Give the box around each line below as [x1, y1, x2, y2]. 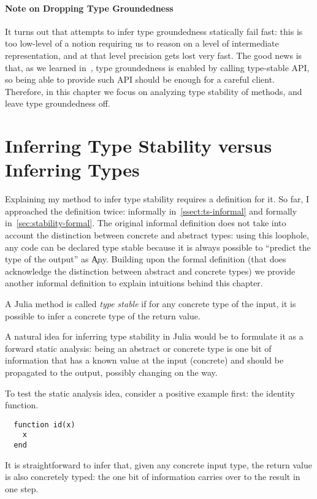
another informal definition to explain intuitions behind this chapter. [5, 276, 263, 289]
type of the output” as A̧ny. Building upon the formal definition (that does [5, 253, 286, 265]
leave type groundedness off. [5, 97, 110, 110]
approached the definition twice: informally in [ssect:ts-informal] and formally [5, 204, 297, 217]
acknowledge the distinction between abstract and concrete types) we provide [5, 264, 296, 277]
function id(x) [13, 420, 75, 429]
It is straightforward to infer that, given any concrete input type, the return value [5, 458, 312, 471]
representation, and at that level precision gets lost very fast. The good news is [5, 48, 302, 61]
